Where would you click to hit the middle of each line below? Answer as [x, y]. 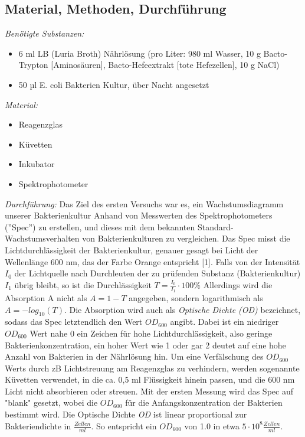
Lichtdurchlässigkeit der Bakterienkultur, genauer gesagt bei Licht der [132, 250]
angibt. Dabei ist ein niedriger [224, 322]
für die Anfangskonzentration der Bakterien [204, 402]
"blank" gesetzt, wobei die [51, 402]
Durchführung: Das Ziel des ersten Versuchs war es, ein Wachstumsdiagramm [144, 203]
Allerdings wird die [238, 284]
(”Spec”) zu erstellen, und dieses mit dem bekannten [100, 226]
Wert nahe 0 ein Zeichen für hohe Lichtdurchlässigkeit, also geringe [151, 333]
